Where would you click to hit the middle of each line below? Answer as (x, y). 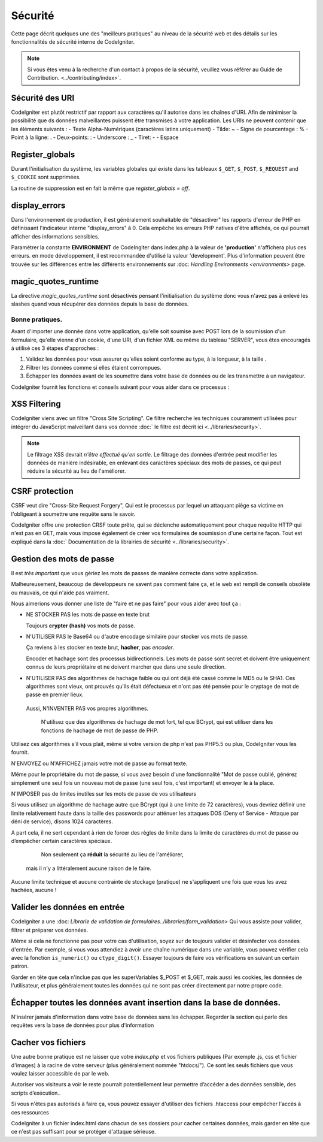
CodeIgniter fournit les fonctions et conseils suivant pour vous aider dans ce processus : (120, 387)
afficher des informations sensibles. (55, 236)
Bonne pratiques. (37, 319)
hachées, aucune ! (34, 890)
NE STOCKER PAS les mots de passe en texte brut (88, 615)
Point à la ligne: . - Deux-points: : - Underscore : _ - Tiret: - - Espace (95, 137)
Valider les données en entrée (68, 907)
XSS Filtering (36, 404)
